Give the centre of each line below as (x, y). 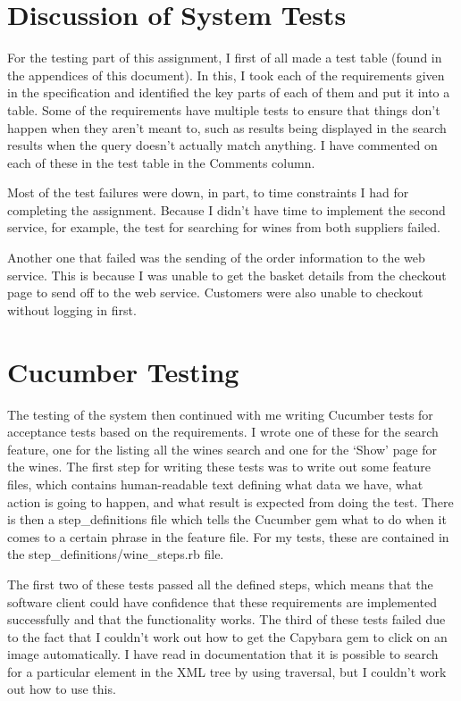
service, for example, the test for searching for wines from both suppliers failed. (224, 227)
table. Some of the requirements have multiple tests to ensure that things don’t (224, 109)
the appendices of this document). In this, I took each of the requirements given (226, 75)
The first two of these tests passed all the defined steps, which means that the (220, 584)
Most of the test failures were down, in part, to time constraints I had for (208, 192)
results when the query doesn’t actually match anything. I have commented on (222, 145)
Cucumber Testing (123, 371)
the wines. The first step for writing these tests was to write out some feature (219, 467)
